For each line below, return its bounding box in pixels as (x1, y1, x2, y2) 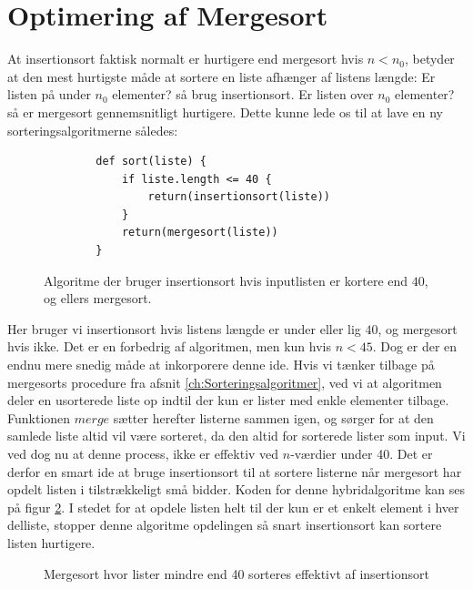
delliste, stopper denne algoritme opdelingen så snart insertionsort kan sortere (7, 515, 442, 534)
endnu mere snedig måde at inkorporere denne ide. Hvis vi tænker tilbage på (7, 355, 435, 374)
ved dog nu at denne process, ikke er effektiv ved (7, 444, 279, 462)
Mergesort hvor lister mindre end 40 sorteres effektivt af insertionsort (44, 564, 429, 583)
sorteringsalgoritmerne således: (7, 120, 178, 139)
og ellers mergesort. (44, 289, 152, 308)
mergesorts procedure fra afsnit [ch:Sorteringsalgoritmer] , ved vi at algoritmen (7, 372, 442, 391)
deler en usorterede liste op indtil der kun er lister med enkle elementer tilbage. (7, 391, 449, 410)
